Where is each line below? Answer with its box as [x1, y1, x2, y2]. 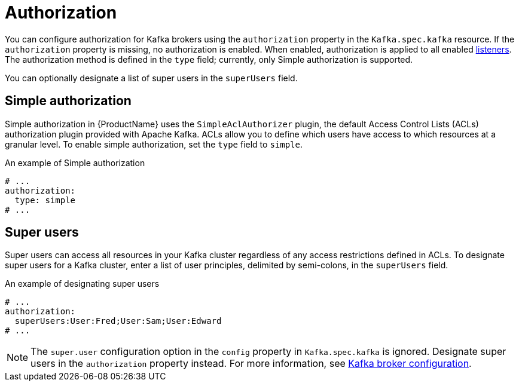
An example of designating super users [5, 278, 160, 289]
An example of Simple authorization [5, 157, 145, 168]
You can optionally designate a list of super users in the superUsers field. [5, 72, 298, 83]
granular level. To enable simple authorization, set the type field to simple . [5, 139, 303, 149]
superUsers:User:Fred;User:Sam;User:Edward [14, 316, 222, 326]
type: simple [14, 195, 76, 205]
